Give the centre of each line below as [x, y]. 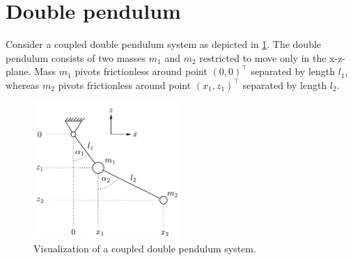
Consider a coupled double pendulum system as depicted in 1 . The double [164, 44]
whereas [23, 84]
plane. [18, 71]
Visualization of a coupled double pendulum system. [145, 248]
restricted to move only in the [263, 57]
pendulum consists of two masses [76, 57]
